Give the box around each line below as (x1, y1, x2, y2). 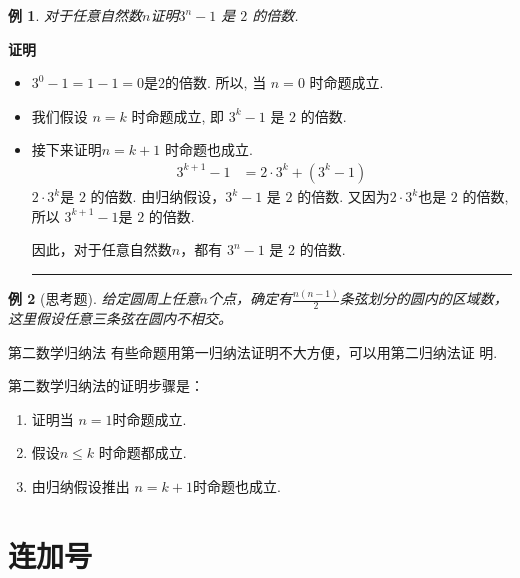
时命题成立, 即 (131, 105, 225, 126)
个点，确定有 (207, 288, 292, 309)
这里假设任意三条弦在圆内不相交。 (8, 307, 232, 328)
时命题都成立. (98, 442, 187, 463)
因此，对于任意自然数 (31, 239, 172, 260)
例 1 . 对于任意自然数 (8, 5, 142, 25)
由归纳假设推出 (31, 475, 130, 496)
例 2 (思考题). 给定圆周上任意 (8, 288, 200, 309)
